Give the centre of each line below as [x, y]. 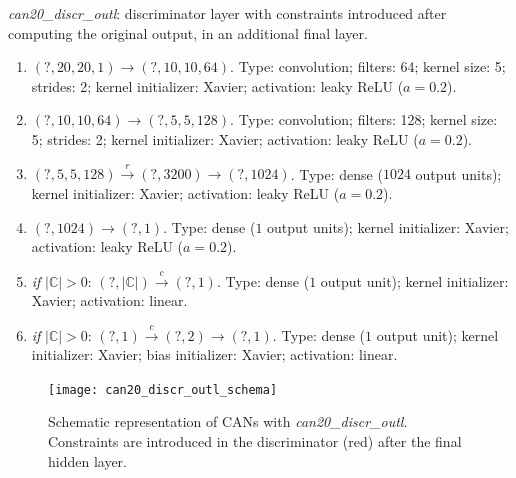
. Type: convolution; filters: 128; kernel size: [364, 119]
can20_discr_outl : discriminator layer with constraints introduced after [227, 13]
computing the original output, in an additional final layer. [188, 32]
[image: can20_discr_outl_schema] [163, 389]
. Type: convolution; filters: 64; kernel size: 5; [368, 66]
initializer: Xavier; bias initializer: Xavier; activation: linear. [214, 354]
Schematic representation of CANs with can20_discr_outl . [228, 421]
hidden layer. [88, 460]
